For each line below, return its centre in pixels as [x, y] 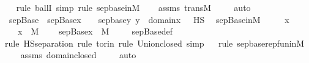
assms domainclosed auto [78, 55]
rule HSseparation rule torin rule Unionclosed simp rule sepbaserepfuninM [155, 43]
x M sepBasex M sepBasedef [95, 31]
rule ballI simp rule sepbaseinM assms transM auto [133, 7]
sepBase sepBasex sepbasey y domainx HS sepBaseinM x [149, 19]
